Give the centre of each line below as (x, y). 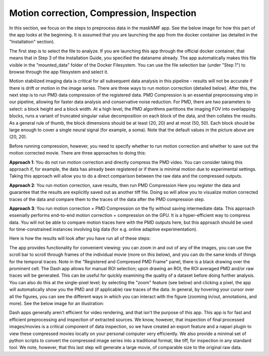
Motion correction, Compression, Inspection (103, 13)
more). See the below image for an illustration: (57, 303)
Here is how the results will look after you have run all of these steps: (80, 238)
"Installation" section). (32, 42)
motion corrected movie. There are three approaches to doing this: (78, 153)
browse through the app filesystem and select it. (59, 72)
